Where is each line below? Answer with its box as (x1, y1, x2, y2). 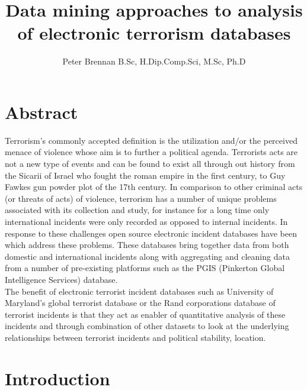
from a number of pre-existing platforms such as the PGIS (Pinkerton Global (5, 262, 285, 274)
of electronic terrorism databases (17, 21, 291, 45)
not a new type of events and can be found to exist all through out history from (5, 157, 295, 170)
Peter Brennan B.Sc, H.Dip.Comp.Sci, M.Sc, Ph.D (62, 55, 246, 67)
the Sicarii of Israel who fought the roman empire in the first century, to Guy (5, 169, 286, 181)
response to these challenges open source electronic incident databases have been (5, 227, 297, 239)
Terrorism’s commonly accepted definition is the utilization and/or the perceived (5, 134, 298, 146)
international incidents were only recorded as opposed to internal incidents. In (5, 215, 288, 227)
